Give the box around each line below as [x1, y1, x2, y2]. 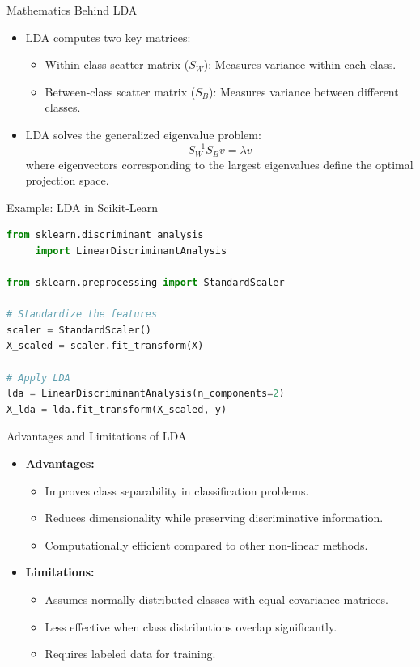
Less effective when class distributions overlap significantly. [45, 618, 337, 635]
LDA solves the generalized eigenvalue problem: [25, 125, 261, 142]
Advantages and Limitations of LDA [6, 427, 187, 444]
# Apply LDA [6, 372, 70, 384]
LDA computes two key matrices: [25, 28, 191, 45]
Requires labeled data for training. [45, 645, 216, 662]
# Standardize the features [6, 308, 158, 321]
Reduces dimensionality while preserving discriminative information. [45, 509, 384, 526]
